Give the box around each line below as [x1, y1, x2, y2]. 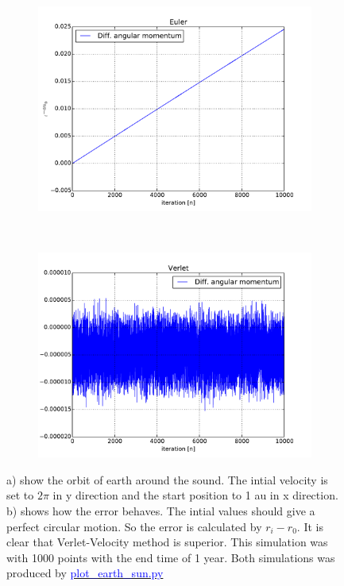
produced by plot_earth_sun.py [6, 565, 164, 581]
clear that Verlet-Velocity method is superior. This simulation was [6, 534, 328, 550]
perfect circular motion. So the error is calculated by [6, 518, 262, 534]
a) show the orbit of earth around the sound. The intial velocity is [6, 471, 328, 488]
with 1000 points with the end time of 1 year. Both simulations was [6, 549, 335, 565]
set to [6, 487, 34, 503]
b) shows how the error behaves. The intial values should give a [6, 502, 315, 519]
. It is [296, 518, 323, 534]
